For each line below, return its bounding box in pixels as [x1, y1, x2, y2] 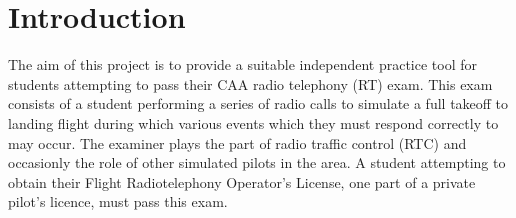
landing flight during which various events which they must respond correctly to [8, 112, 499, 133]
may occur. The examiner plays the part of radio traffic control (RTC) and [8, 132, 467, 153]
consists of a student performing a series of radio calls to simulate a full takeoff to [8, 93, 509, 114]
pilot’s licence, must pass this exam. [8, 191, 228, 212]
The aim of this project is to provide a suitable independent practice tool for [8, 54, 478, 75]
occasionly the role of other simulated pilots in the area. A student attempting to [8, 152, 506, 173]
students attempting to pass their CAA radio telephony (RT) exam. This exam [8, 73, 493, 94]
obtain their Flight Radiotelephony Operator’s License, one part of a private [8, 171, 476, 192]
